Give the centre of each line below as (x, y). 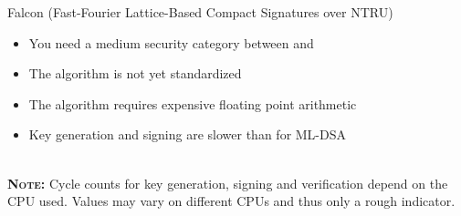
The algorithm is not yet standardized (135, 73)
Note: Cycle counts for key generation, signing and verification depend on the (228, 183)
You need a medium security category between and (171, 42)
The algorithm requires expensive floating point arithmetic (193, 103)
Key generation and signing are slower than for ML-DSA (188, 134)
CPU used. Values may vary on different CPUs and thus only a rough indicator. (231, 201)
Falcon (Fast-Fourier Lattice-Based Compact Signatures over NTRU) (200, 12)
